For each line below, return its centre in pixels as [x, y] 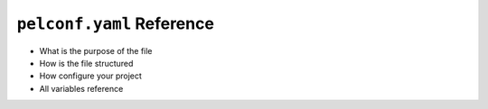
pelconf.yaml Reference [115, 23]
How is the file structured [86, 63]
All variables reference [81, 88]
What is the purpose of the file [96, 50]
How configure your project [90, 76]
